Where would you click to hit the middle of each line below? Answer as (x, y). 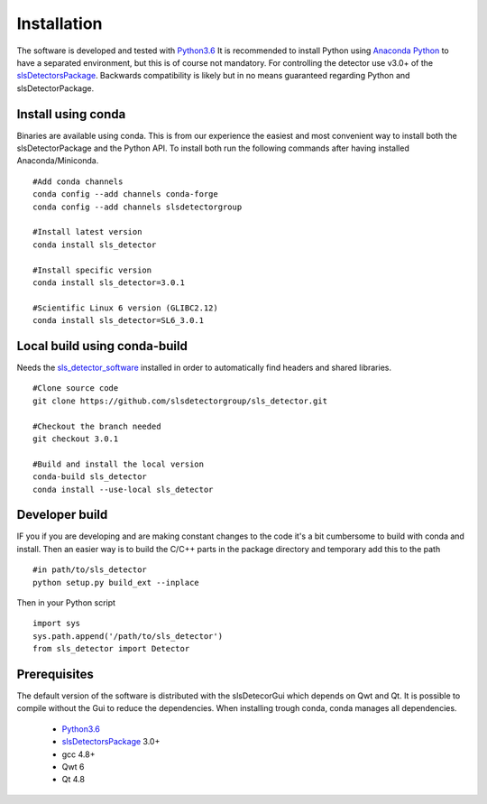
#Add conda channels (78, 181)
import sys (57, 624)
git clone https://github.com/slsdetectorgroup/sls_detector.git (180, 401)
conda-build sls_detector (90, 477)
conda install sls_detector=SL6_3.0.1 (119, 321)
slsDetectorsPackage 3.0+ (111, 742)
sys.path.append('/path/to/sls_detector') (128, 636)
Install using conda (71, 114)
